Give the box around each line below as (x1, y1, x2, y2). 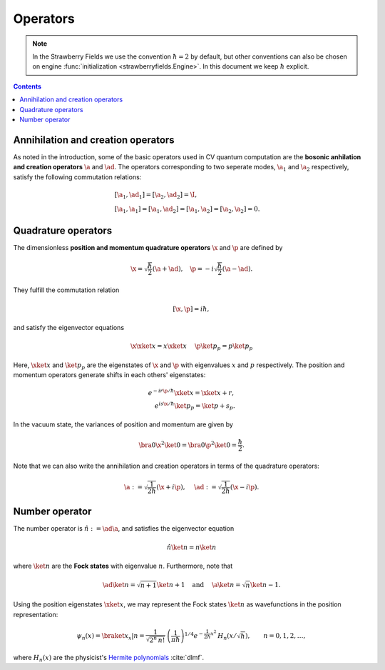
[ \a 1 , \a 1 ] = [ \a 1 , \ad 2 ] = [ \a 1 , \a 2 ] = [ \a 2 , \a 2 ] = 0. (114, 204, 260, 214)
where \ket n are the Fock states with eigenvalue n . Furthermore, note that (13, 561, 233, 570)
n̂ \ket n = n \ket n (166, 543, 217, 551)
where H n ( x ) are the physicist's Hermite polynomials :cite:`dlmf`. (13, 654, 205, 664)
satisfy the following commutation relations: (13, 172, 142, 181)
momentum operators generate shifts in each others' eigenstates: (13, 371, 206, 379)
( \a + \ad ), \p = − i (152, 264, 214, 273)
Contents (13, 82, 42, 91)
